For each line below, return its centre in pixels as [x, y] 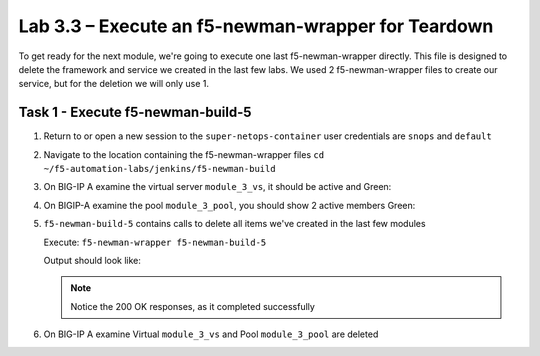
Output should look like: [92, 260]
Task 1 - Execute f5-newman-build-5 [135, 112]
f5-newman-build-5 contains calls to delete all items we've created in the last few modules [234, 224]
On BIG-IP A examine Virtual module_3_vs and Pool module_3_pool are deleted [211, 334]
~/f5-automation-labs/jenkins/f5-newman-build [159, 169]
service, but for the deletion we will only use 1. [114, 84]
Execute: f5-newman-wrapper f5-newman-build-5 [155, 242]
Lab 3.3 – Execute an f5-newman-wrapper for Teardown [256, 26]
